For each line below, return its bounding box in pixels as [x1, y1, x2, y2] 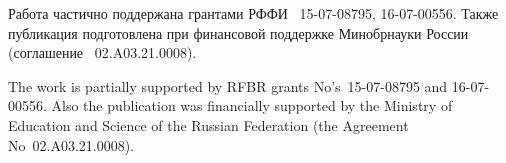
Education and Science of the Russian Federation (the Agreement [8, 114, 409, 135]
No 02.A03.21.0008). [8, 134, 135, 155]
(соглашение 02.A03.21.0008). [8, 42, 197, 63]
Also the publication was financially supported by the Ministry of [51, 95, 453, 116]
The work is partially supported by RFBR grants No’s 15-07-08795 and [8, 75, 448, 96]
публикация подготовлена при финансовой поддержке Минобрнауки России [8, 22, 469, 43]
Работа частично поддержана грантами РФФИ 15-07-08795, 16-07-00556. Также [8, 3, 499, 23]
